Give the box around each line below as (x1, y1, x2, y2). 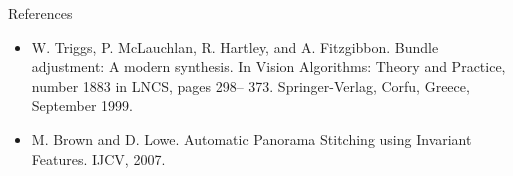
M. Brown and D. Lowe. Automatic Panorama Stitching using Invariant (31, 128, 472, 149)
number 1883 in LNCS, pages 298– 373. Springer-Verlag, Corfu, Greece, (31, 75, 470, 96)
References (8, 3, 73, 23)
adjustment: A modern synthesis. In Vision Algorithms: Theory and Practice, (31, 56, 506, 77)
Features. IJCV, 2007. (31, 148, 166, 169)
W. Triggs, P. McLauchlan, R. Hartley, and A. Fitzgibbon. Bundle (31, 36, 439, 57)
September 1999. (31, 95, 133, 116)
